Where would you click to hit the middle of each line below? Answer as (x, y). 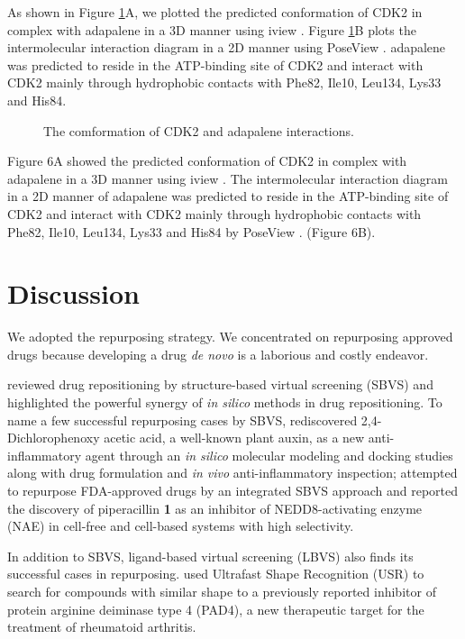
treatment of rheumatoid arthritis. (102, 627)
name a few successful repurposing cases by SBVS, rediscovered (182, 420)
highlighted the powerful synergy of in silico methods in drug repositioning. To (225, 402)
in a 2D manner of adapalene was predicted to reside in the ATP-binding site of (228, 196)
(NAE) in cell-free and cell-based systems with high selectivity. (181, 526)
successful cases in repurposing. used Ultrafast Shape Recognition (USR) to (216, 574)
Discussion (73, 293)
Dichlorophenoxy (54, 438)
